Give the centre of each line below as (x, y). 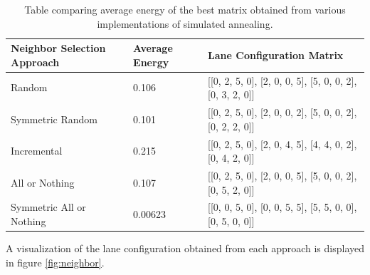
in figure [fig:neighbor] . (55, 262)
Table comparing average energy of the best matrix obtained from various (185, 9)
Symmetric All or (48, 207)
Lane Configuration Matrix (276, 55)
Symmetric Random (54, 119)
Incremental (37, 151)
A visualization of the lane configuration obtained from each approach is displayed (185, 248)
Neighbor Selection (58, 48)
